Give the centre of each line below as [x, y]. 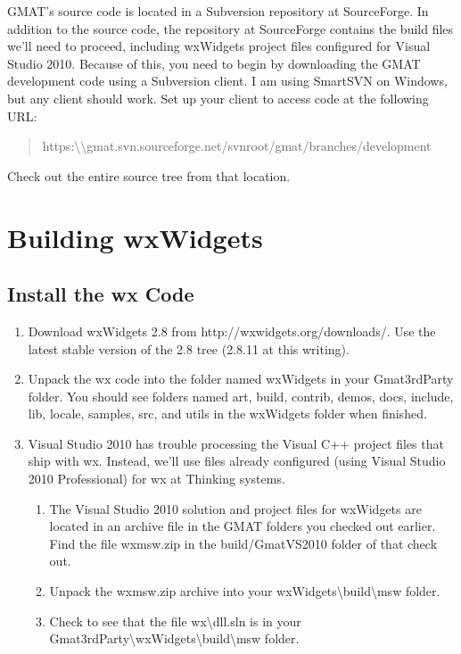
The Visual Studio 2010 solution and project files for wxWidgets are [235, 508]
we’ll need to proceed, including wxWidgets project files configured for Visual [219, 46]
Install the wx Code [101, 294]
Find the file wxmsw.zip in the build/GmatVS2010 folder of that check [243, 543]
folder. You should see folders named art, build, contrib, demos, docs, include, [241, 396]
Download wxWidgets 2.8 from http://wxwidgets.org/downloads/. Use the [232, 331]
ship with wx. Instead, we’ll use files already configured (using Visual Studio [237, 461]
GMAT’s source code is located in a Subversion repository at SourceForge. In [218, 11]
